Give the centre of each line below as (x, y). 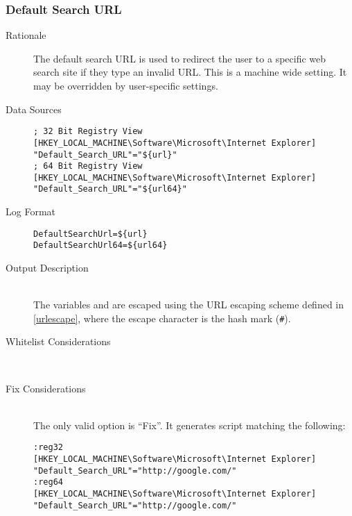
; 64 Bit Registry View (88, 166)
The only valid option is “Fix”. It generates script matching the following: (190, 425)
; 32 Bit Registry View (88, 132)
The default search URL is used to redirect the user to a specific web (180, 58)
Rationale (26, 35)
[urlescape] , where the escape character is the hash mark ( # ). (162, 318)
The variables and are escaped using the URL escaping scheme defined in (189, 305)
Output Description (47, 268)
